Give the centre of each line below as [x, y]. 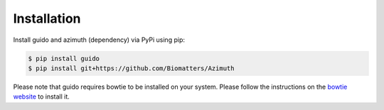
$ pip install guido [64, 58]
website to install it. [42, 97]
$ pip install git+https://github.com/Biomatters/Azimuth [131, 68]
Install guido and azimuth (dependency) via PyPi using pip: [99, 40]
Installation [47, 18]
